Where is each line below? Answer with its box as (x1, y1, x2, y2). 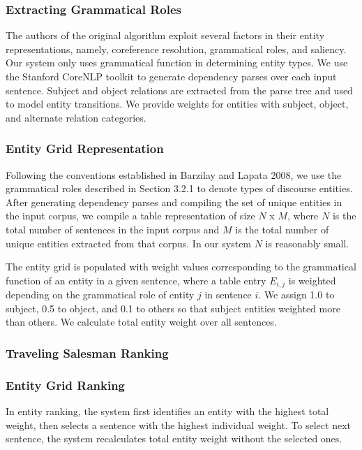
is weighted (288, 273, 336, 287)
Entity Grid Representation (6, 140, 164, 157)
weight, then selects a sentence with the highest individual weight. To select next (6, 417, 351, 432)
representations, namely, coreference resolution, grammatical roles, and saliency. (6, 41, 347, 56)
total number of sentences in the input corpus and (6, 222, 220, 236)
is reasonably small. (265, 235, 349, 250)
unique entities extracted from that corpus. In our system (6, 235, 252, 250)
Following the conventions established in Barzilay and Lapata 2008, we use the (6, 167, 342, 182)
